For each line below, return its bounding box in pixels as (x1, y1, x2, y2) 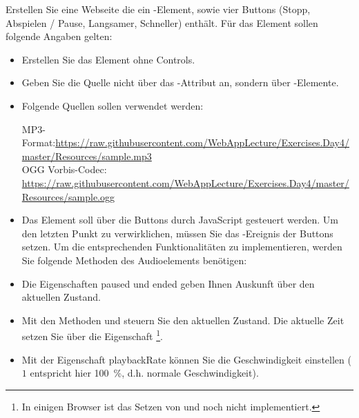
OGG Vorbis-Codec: (21, 162, 107, 177)
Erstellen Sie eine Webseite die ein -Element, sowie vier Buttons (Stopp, (6, 2, 311, 16)
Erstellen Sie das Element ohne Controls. (21, 52, 195, 66)
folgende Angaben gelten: (6, 29, 113, 43)
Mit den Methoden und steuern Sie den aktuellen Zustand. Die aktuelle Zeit (21, 312, 345, 327)
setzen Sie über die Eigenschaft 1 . (21, 327, 163, 343)
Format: (21, 135, 56, 150)
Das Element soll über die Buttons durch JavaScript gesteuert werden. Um (21, 212, 339, 227)
